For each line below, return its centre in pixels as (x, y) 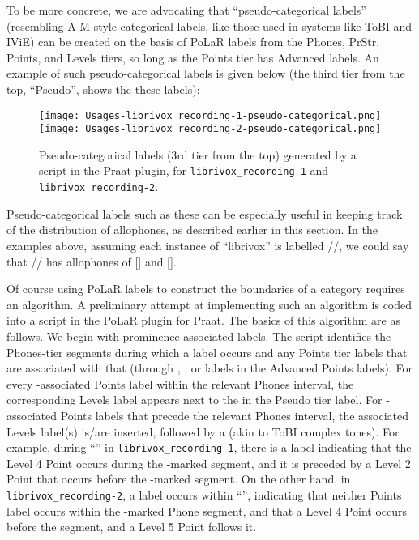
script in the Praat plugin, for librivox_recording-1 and (184, 170)
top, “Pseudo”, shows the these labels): (103, 89)
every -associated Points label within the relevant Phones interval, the (180, 383)
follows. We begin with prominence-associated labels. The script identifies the (199, 336)
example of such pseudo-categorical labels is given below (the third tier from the (206, 73)
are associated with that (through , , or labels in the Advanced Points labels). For (210, 368)
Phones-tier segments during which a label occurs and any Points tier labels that (207, 352)
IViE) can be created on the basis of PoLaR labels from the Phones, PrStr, (193, 42)
